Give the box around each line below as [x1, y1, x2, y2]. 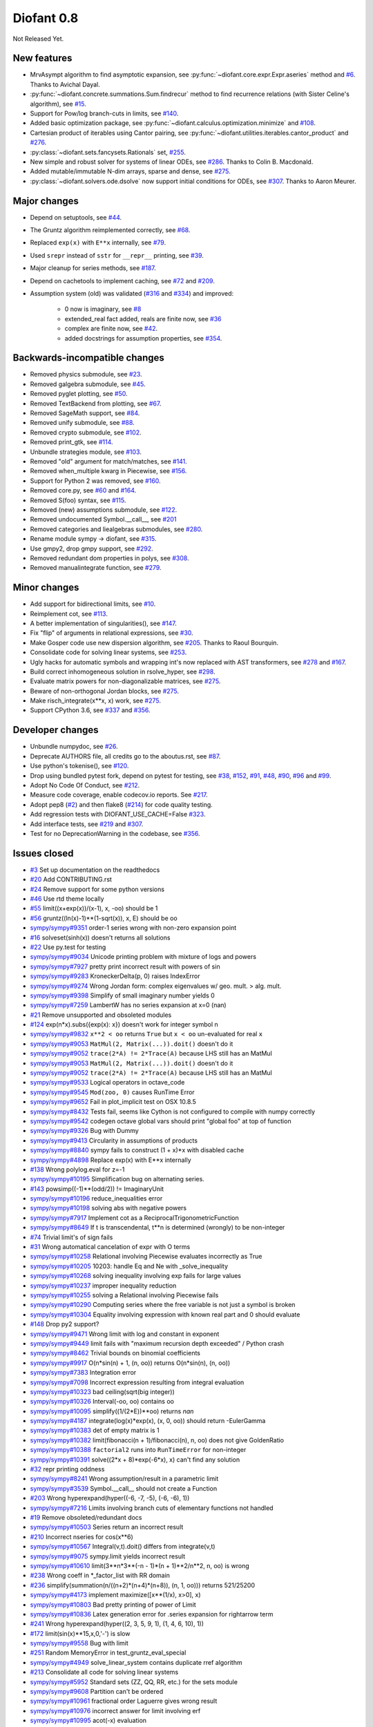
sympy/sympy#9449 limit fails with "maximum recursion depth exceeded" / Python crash [30, 1339, 285, 1347]
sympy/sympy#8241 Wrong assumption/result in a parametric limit [30, 1475, 219, 1483]
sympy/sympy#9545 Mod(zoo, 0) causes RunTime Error [30, 1088, 195, 1096]
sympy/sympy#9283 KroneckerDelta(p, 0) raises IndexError [30, 972, 200, 980]
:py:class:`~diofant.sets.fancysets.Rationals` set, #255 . [30, 148, 186, 156]
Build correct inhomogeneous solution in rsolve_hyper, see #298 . [30, 667, 216, 676]
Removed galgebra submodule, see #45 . [30, 380, 146, 388]
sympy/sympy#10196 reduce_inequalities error [30, 1194, 163, 1203]
